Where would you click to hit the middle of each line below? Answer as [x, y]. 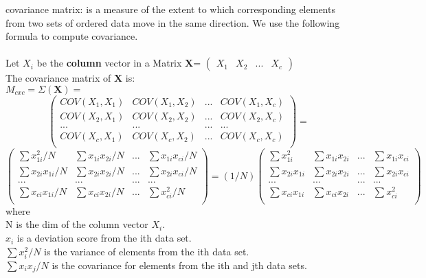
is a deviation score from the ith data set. [104, 238]
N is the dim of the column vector [77, 224]
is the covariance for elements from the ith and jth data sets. [179, 265]
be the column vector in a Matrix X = [119, 63]
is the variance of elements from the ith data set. [147, 251]
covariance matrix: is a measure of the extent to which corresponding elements [170, 9]
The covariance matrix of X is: [70, 78]
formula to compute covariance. [72, 36]
